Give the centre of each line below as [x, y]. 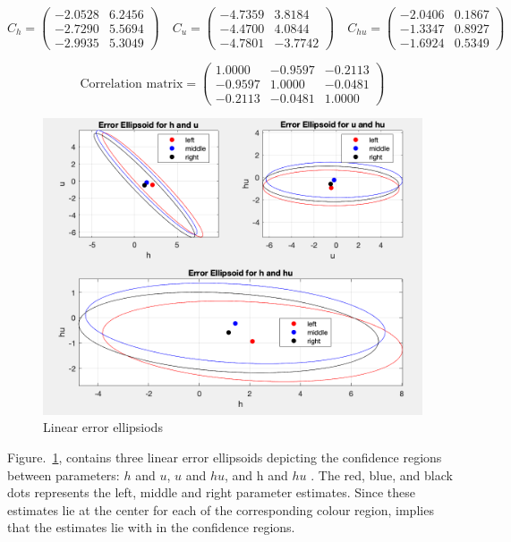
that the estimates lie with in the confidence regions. [151, 527]
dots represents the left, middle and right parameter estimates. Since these [212, 492]
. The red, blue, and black [382, 474]
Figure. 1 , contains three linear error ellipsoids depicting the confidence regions [225, 457]
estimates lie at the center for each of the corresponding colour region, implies [221, 509]
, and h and [256, 474]
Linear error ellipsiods [103, 427]
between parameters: [64, 474]
